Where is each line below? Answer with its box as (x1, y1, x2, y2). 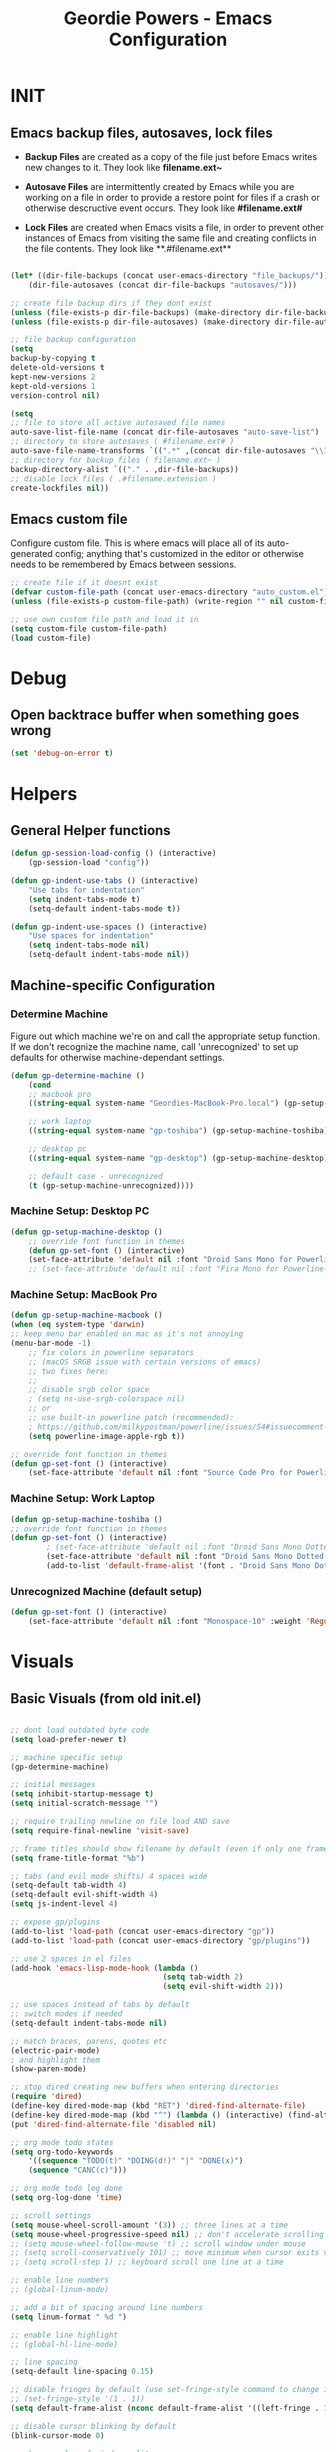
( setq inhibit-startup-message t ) (10, 1789, 155, 1799)
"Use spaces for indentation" (28, 931, 155, 941)
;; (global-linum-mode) (10, 2285, 110, 2295)
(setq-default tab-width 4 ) (10, 1880, 128, 1891)
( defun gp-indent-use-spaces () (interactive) (10, 922, 208, 932)
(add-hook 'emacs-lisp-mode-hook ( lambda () (10, 1963, 199, 1973)
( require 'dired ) (10, 2092, 83, 2102)
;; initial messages (10, 1780, 97, 1790)
